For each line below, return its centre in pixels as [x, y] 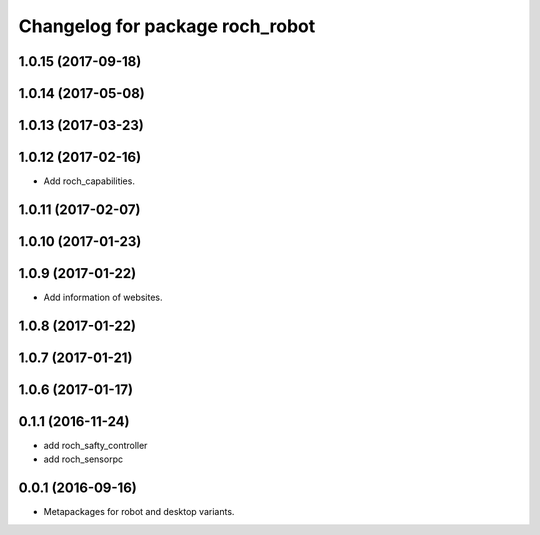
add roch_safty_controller [95, 445]
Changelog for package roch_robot [167, 26]
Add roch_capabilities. [89, 181]
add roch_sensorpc [83, 459]
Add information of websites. [103, 297]
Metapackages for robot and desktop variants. [139, 512]
